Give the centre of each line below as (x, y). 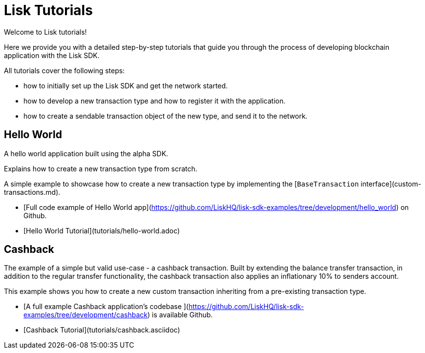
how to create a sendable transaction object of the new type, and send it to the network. (166, 116)
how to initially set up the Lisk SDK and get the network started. (126, 85)
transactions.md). (32, 192)
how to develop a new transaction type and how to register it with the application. (155, 101)
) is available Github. (180, 315)
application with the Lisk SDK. (52, 55)
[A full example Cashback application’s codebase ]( (106, 307)
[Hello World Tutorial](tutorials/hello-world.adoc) (102, 230)
